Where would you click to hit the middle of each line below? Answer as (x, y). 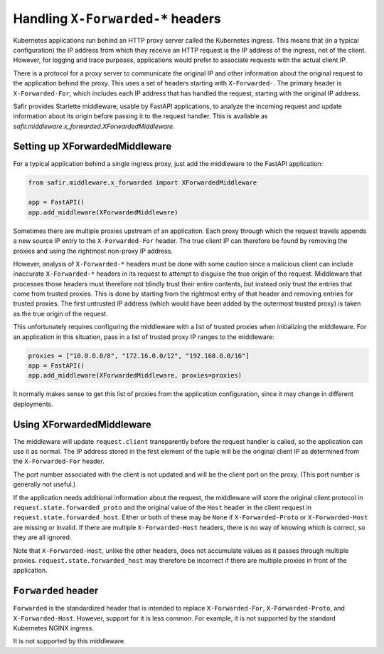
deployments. (33, 404)
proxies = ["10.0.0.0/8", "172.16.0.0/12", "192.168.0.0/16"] (139, 355)
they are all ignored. (42, 537)
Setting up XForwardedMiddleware (92, 146)
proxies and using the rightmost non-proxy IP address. (93, 251)
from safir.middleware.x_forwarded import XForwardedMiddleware (143, 182)
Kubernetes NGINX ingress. (53, 628)
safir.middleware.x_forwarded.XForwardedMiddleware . (94, 126)
